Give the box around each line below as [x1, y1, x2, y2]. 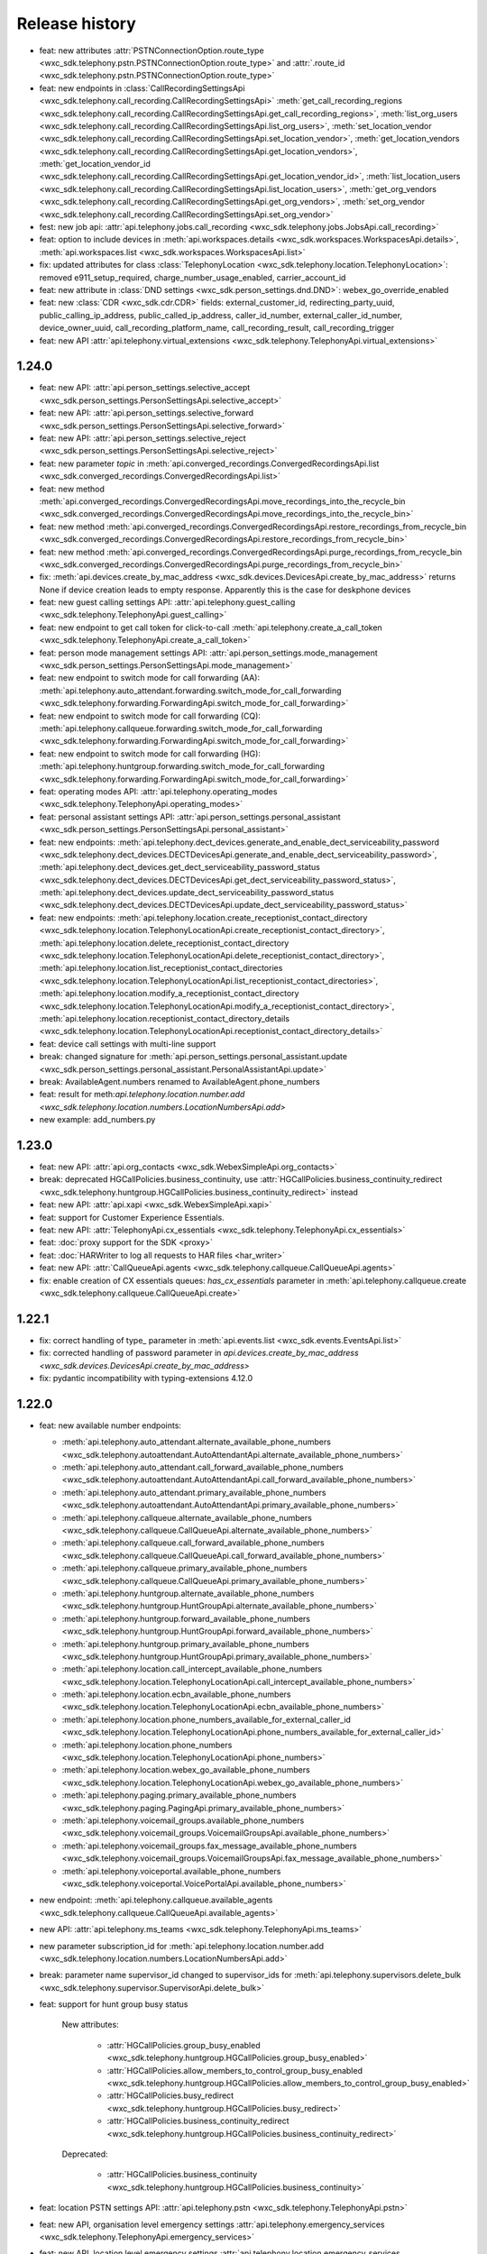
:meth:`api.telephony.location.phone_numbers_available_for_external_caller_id [61, 1714, 352, 1725]
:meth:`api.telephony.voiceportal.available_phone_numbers [61, 1865, 281, 1876]
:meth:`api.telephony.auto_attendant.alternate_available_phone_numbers [61, 1436, 331, 1447]
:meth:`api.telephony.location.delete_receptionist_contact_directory [39, 938, 289, 948]
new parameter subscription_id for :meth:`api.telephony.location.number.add [39, 1940, 325, 1951]
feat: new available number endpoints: [39, 1420, 182, 1431]
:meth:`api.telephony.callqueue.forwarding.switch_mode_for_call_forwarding [39, 722, 323, 734]
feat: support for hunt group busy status [39, 1999, 188, 2010]
